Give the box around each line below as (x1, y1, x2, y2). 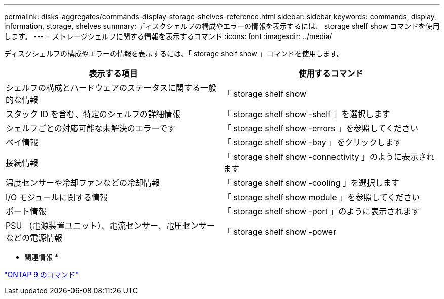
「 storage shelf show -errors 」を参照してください (223, 123, 418, 133)
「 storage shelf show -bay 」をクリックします (223, 137, 402, 147)
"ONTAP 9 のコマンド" (4, 270, 79, 279)
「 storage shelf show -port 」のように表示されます (223, 206, 420, 216)
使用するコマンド (298, 68, 363, 79)
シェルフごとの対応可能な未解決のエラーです (6, 123, 175, 133)
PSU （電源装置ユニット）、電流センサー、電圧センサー (6, 220, 215, 231)
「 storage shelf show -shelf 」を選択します (223, 109, 390, 119)
